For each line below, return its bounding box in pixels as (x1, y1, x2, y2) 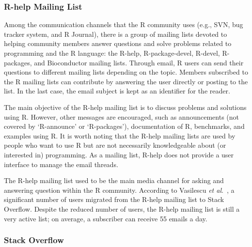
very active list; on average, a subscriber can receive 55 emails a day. (4, 213, 207, 223)
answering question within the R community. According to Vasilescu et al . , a (4, 185, 235, 195)
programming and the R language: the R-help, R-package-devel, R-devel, (4, 48, 220, 58)
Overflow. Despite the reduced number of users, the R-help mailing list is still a (4, 203, 240, 214)
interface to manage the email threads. (4, 159, 118, 169)
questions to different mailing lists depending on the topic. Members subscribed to (4, 67, 248, 77)
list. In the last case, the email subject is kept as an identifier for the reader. (4, 86, 230, 96)
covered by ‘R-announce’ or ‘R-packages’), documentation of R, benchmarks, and (4, 121, 245, 131)
